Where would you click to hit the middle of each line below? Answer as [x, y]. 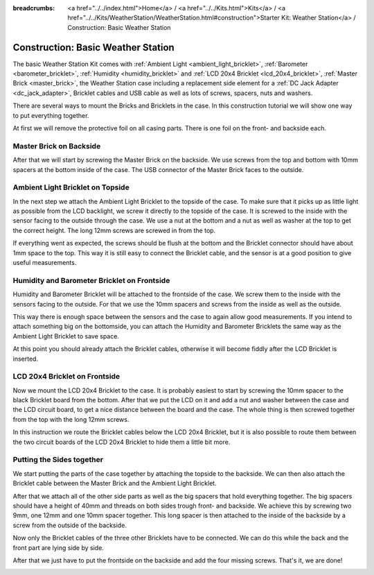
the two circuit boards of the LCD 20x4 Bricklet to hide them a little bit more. [122, 442]
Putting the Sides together [58, 460]
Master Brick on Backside [57, 146]
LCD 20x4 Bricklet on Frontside [66, 377]
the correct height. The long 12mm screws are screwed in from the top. [114, 230]
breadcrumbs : [34, 8]
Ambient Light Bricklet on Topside [71, 187]
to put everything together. [51, 115]
